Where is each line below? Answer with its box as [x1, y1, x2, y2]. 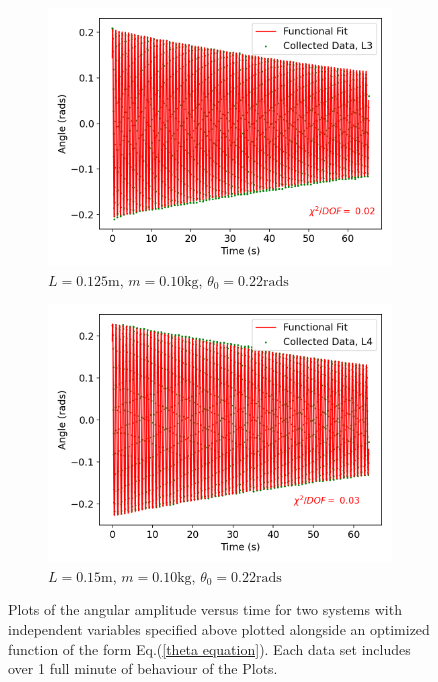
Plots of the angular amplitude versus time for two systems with [8, 599, 402, 620]
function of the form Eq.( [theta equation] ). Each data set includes [8, 638, 411, 659]
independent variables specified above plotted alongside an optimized [8, 618, 430, 639]
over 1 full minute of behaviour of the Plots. [8, 658, 278, 679]
